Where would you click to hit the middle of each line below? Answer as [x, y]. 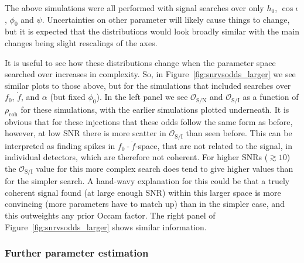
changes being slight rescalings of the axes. [81, 42]
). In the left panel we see [142, 97]
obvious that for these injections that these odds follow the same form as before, [149, 121]
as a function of [271, 97]
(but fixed [68, 97]
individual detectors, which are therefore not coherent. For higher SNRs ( [136, 157]
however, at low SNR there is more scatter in [86, 133]
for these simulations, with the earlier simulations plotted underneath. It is [155, 109]
